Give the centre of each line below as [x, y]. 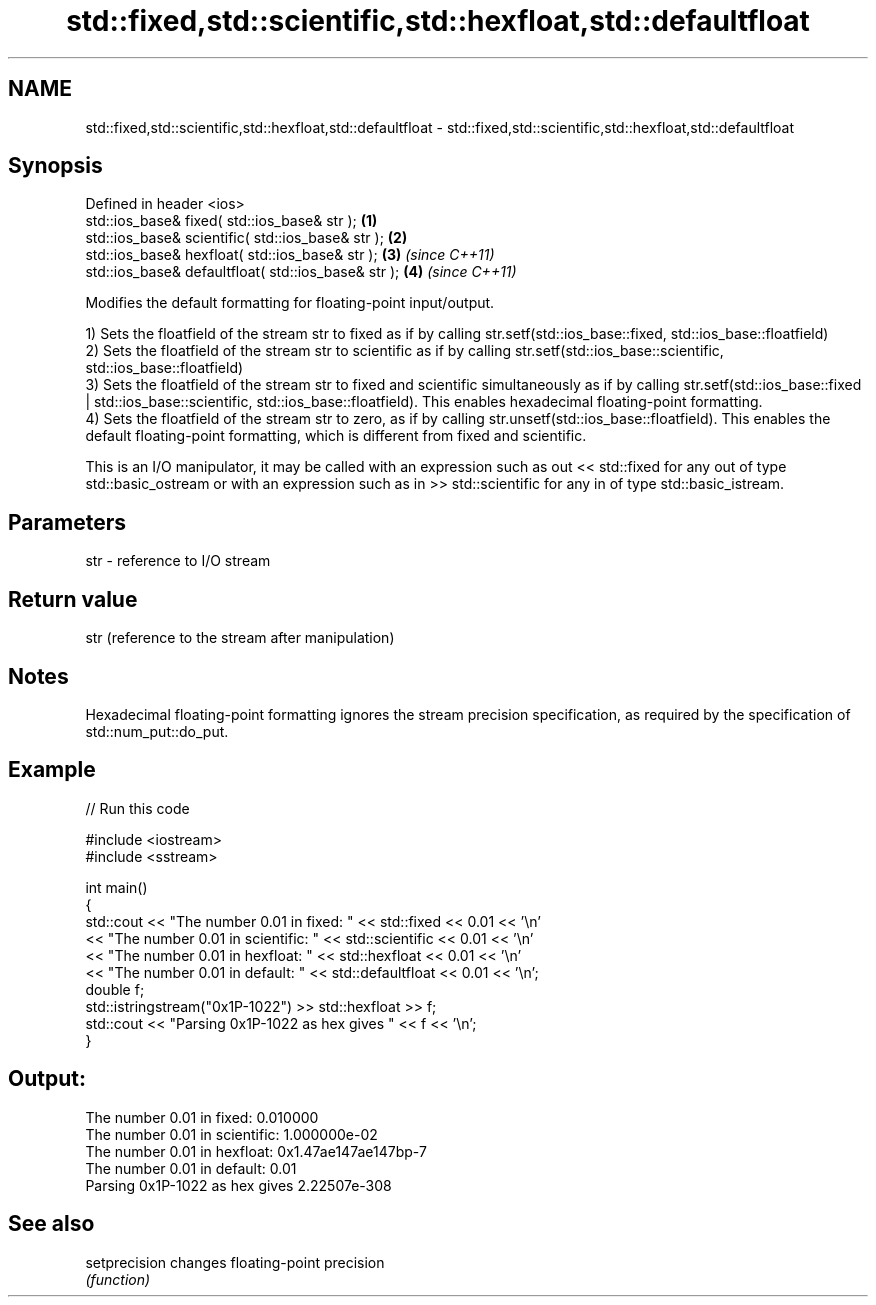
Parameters [67, 522]
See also [51, 1224]
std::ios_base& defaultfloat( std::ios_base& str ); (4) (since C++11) [301, 272]
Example [52, 770]
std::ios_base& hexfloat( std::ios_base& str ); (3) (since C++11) [290, 255]
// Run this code [137, 808]
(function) [118, 1279]
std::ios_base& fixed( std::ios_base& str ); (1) [231, 221]
